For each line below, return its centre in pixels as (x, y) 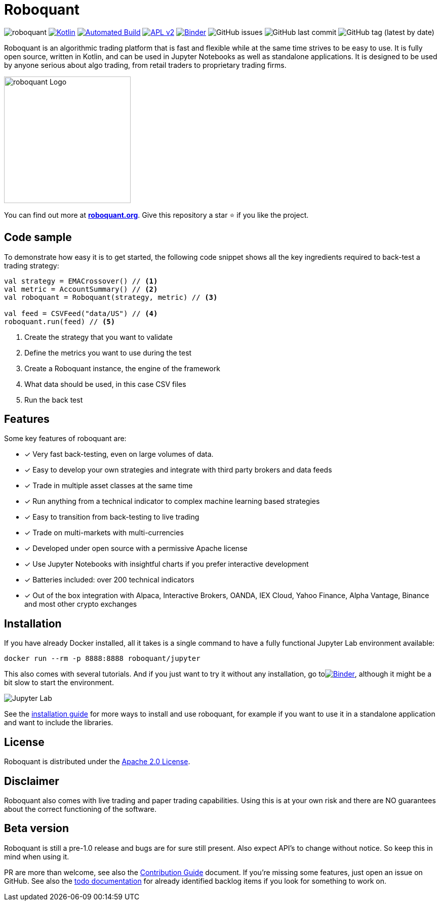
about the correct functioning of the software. (81, 809)
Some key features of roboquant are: (65, 439)
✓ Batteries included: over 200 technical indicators (109, 580)
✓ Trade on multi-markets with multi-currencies (104, 533)
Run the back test (54, 400)
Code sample (38, 238)
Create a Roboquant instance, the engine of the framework (122, 368)
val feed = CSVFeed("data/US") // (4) (81, 313)
